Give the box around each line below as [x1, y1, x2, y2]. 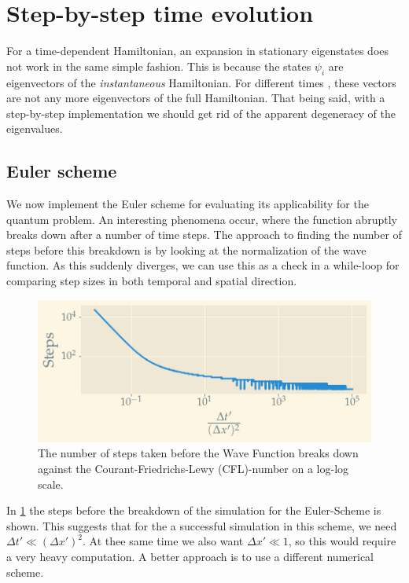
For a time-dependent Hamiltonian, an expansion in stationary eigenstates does [6, 42, 389, 59]
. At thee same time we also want [83, 533, 244, 549]
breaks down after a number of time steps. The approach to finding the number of [6, 226, 402, 243]
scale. [38, 475, 64, 492]
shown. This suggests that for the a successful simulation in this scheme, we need [6, 517, 397, 533]
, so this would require [288, 533, 396, 549]
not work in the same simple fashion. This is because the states [6, 57, 311, 74]
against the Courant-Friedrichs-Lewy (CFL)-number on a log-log [38, 460, 349, 476]
